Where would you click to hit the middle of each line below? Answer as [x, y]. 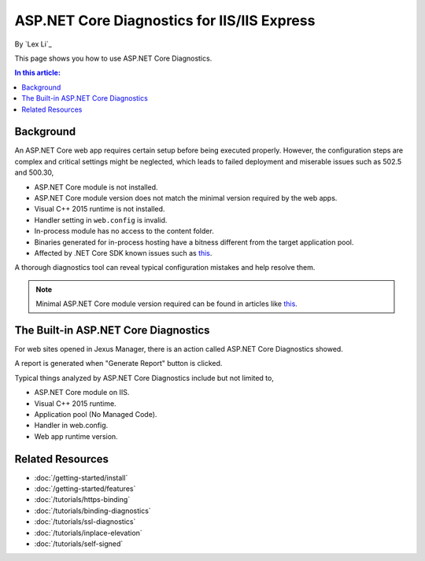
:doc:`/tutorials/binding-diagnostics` [92, 511]
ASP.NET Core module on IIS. [82, 393]
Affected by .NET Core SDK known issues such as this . [123, 253]
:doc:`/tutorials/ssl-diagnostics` [85, 522]
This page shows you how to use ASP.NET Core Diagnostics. [113, 58]
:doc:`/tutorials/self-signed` [79, 544]
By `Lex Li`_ [33, 44]
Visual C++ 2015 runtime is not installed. [100, 209]
